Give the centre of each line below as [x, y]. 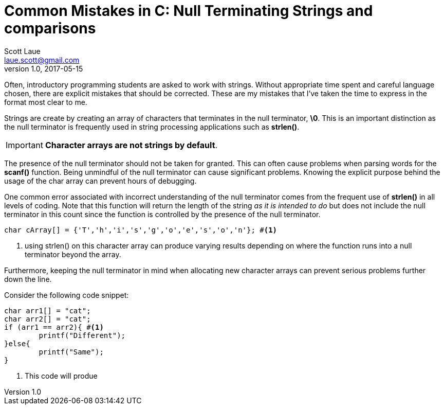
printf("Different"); [82, 335]
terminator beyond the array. [73, 254]
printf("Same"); [71, 352]
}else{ [17, 343]
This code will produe [61, 376]
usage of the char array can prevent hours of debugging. [100, 181]
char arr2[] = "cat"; [48, 319]
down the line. [28, 279]
